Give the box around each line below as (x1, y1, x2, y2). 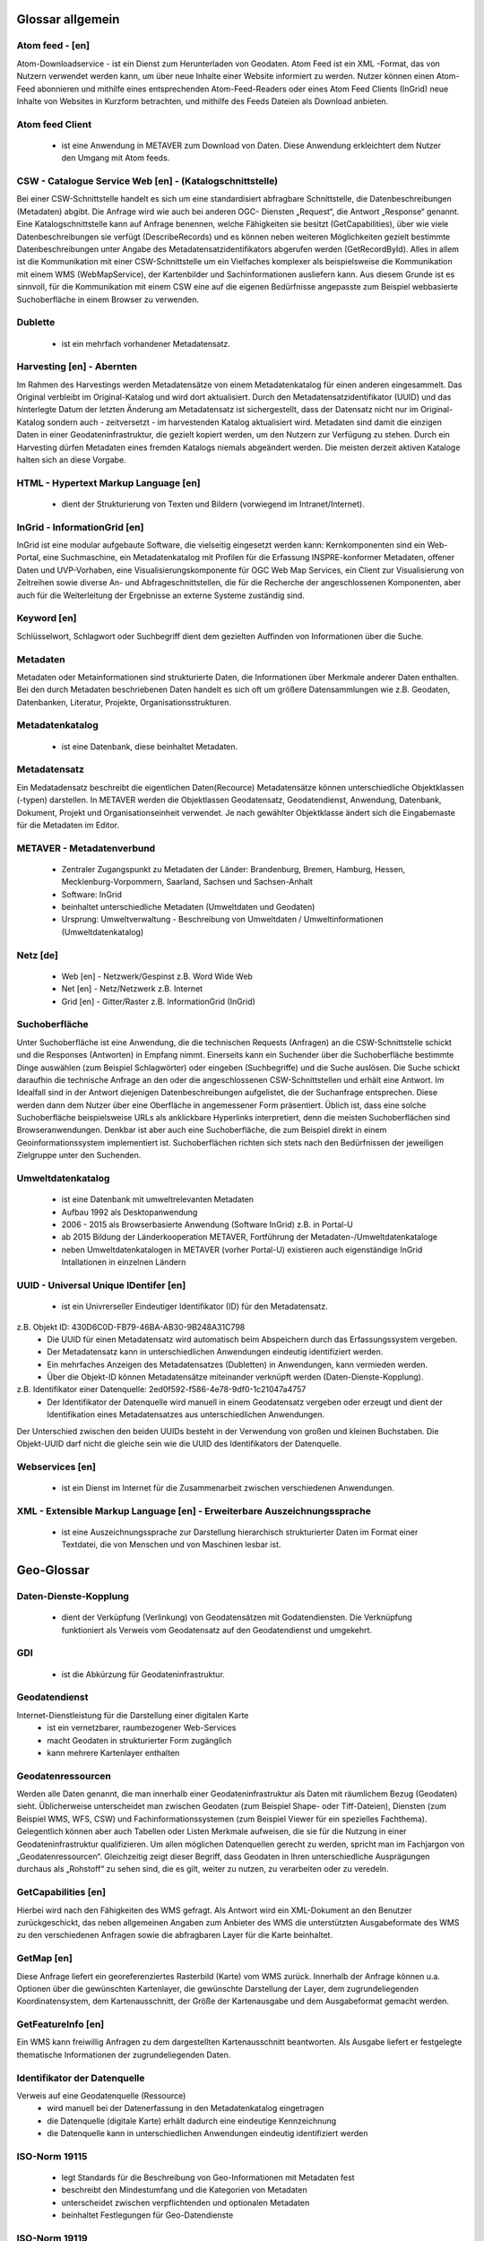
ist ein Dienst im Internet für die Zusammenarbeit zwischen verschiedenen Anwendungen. (61, 1482, 394, 1493)
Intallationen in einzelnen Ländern (61, 1257, 186, 1268)
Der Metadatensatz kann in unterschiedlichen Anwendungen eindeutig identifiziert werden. (47, 1346, 384, 1357)
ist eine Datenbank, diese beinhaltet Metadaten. (61, 740, 238, 752)
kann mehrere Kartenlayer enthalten (47, 1747, 180, 1758)
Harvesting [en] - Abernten (16, 360, 138, 373)
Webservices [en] (16, 1460, 96, 1473)
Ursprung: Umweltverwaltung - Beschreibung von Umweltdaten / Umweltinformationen (61, 914, 385, 925)
